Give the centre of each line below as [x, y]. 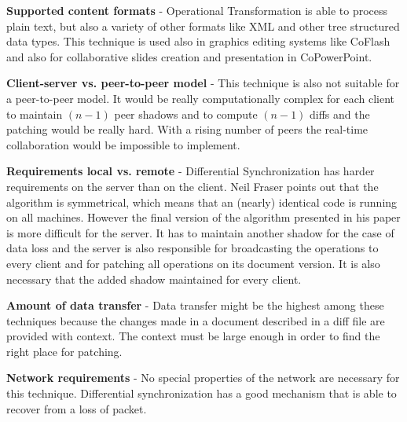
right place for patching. [64, 351]
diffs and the [340, 114]
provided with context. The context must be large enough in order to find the [193, 336]
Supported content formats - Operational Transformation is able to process [197, 10]
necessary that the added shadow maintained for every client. [154, 279]
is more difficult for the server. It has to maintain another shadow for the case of [200, 232]
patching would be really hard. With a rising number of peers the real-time [187, 129]
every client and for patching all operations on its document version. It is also [193, 263]
